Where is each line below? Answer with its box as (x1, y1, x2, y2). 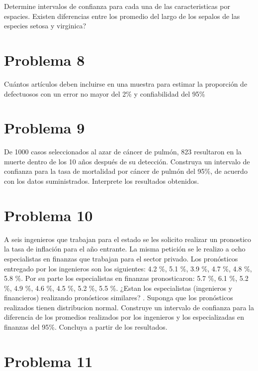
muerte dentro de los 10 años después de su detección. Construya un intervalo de (4, 156, 250, 166)
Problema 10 (4, 205, 93, 225)
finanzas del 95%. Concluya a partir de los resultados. (4, 322, 168, 332)
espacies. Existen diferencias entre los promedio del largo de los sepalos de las (4, 10, 240, 21)
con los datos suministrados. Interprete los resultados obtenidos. (4, 176, 199, 186)
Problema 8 (4, 49, 85, 70)
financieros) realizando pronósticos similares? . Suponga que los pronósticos (4, 292, 233, 303)
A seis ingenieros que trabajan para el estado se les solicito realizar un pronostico (4, 234, 252, 244)
